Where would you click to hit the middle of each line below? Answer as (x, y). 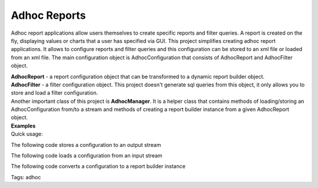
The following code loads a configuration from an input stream (87, 156)
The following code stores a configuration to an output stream (86, 145)
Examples (23, 126)
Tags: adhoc (26, 177)
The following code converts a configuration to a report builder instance (98, 166)
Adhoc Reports (48, 15)
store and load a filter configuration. (54, 93)
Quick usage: (27, 134)
